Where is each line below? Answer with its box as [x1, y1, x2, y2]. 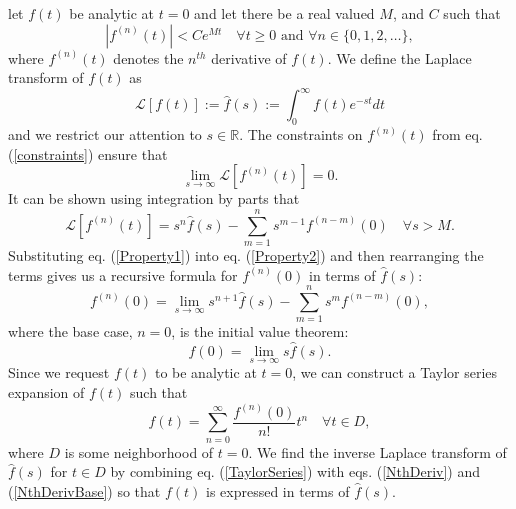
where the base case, [8, 321, 133, 342]
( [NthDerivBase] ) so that [8, 480, 161, 501]
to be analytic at [154, 362, 257, 383]
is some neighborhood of [64, 441, 214, 462]
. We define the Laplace [327, 47, 472, 68]
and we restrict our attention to [8, 124, 202, 145]
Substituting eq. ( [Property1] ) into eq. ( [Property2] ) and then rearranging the [8, 244, 484, 265]
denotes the [113, 47, 184, 68]
